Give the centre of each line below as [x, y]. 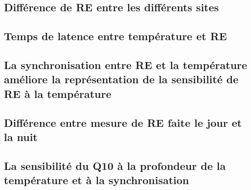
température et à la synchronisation [97, 180]
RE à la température [58, 93]
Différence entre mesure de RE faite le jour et [123, 122]
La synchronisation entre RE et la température [126, 64]
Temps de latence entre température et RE [115, 36]
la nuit [21, 136]
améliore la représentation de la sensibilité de [121, 79]
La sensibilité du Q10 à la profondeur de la [115, 165]
